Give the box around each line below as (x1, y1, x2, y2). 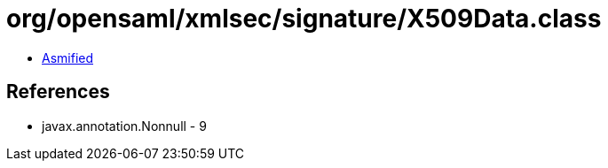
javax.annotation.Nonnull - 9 (42, 118, 207, 134)
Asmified (42, 50, 94, 65)
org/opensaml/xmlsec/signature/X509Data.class (6, 4, 602, 34)
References (6, 80, 110, 103)
